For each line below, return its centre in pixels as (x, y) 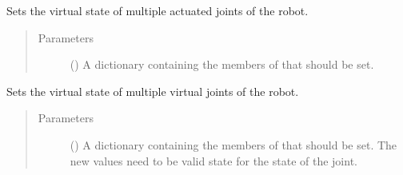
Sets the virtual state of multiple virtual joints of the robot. (153, 91)
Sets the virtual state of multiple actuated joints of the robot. (158, 10)
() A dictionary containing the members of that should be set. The (233, 144)
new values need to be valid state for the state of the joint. (213, 160)
